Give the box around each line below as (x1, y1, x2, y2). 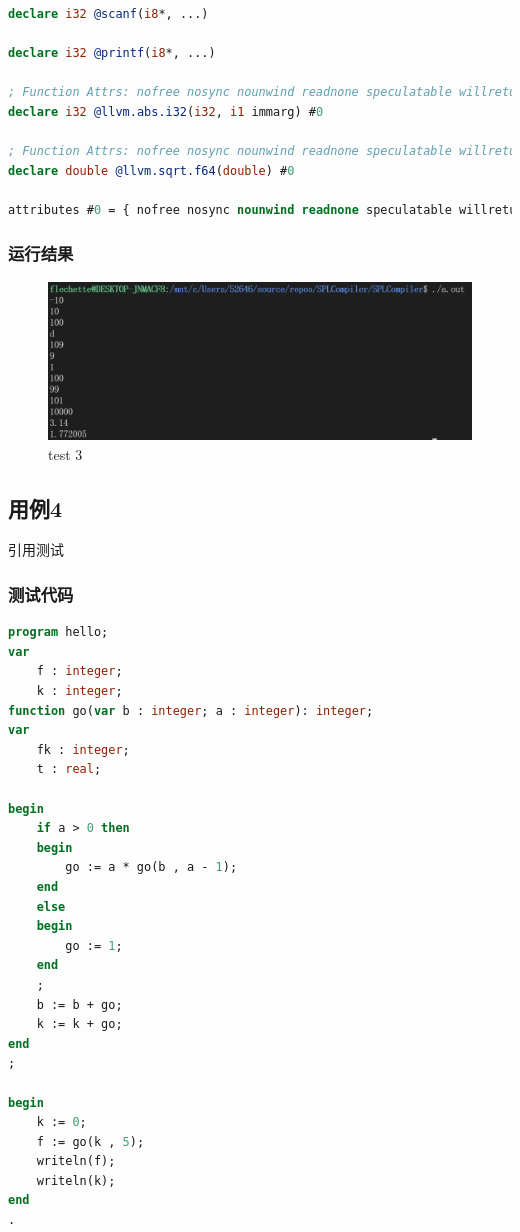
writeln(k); (36, 1173, 116, 1188)
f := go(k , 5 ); (36, 1134, 145, 1149)
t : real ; (36, 762, 102, 777)
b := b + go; (36, 997, 123, 1012)
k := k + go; (36, 1017, 123, 1032)
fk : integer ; (36, 742, 130, 757)
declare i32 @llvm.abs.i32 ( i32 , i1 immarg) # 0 (8, 104, 324, 119)
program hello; (8, 625, 109, 640)
